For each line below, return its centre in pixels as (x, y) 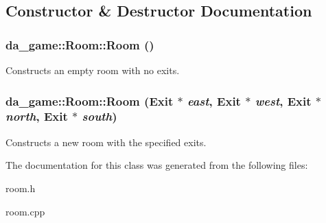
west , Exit (283, 101)
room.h (21, 188)
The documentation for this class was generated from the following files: (157, 165)
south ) (100, 116)
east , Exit (214, 101)
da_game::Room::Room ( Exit (90, 101)
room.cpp (25, 211)
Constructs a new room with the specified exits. (106, 142)
